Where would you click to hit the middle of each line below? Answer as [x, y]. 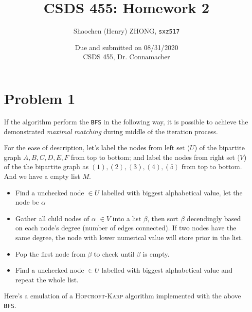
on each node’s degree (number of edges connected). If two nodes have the [126, 228]
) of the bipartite [219, 147]
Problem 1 [40, 98]
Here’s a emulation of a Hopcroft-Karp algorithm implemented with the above [123, 296]
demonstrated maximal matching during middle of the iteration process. [111, 131]
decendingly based [214, 218]
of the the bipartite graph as [46, 166]
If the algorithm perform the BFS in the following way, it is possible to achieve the [126, 121]
